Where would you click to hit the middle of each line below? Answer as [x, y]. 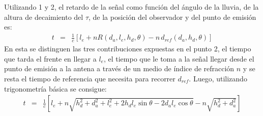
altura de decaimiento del [44, 17]
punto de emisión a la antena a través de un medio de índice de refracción [119, 68]
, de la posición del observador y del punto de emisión [172, 17]
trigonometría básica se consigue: [55, 88]
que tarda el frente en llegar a [50, 58]
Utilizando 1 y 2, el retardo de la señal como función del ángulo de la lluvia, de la [131, 7]
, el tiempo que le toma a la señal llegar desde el [179, 58]
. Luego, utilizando [218, 78]
